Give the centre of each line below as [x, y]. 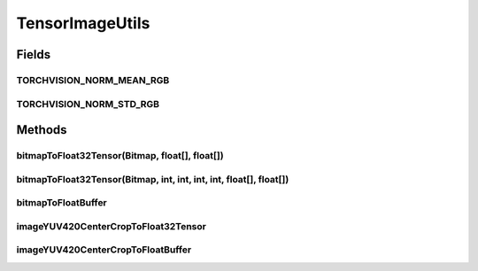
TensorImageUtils [83, 23]
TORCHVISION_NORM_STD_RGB [88, 104]
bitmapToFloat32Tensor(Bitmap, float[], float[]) [120, 156]
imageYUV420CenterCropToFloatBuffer [104, 250]
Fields [34, 54]
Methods [42, 130]
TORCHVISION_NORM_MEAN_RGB [93, 80]
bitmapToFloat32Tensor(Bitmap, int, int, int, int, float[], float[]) [153, 179]
